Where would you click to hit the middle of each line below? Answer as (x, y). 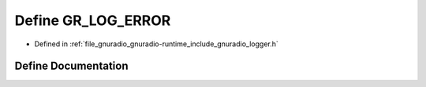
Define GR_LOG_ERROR (93, 20)
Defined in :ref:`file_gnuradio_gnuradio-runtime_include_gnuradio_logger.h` (157, 44)
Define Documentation (71, 66)
